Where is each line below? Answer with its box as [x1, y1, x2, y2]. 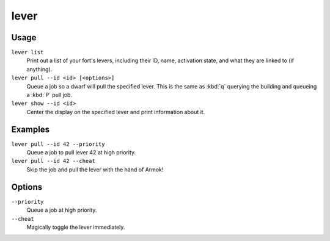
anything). [26, 65, 53, 73]
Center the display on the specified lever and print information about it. [26, 108, 205, 115]
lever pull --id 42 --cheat [11, 157, 96, 165]
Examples [11, 124, 50, 134]
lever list [11, 49, 44, 56]
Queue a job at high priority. [26, 206, 97, 214]
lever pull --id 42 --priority [11, 140, 105, 148]
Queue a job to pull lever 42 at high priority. [26, 149, 136, 156]
